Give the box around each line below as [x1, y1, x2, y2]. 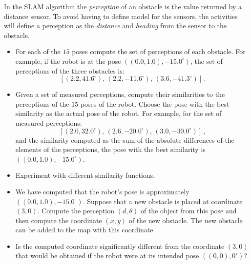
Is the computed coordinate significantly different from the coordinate [15, 241, 225, 251]
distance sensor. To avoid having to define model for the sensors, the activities [4, 11, 238, 21]
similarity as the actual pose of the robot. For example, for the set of [15, 108, 222, 118]
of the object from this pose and [140, 206, 237, 216]
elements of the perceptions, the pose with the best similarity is [15, 144, 206, 154]
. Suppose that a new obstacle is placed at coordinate [83, 196, 243, 206]
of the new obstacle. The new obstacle [128, 215, 243, 225]
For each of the [15, 46, 61, 57]
